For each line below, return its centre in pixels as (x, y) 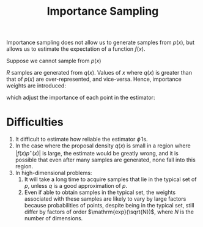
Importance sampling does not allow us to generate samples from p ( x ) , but (100, 43)
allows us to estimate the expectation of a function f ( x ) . (76, 49)
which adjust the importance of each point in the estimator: (81, 98)
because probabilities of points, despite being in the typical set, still (109, 205)
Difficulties (35, 122)
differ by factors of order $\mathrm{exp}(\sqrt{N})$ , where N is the (109, 212)
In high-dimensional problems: (54, 173)
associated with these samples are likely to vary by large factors (105, 199)
